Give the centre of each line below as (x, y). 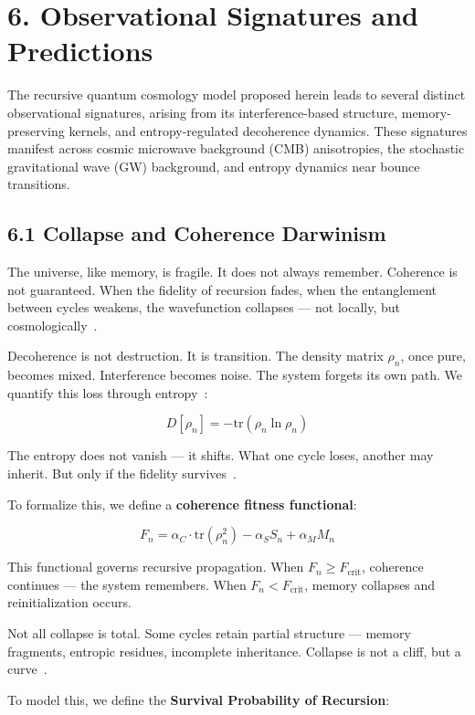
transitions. (39, 184)
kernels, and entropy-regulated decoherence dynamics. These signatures (268, 130)
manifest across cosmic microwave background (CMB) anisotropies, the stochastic (236, 148)
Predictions (80, 51)
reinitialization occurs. (69, 602)
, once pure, (433, 356)
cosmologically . (53, 325)
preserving (36, 130)
